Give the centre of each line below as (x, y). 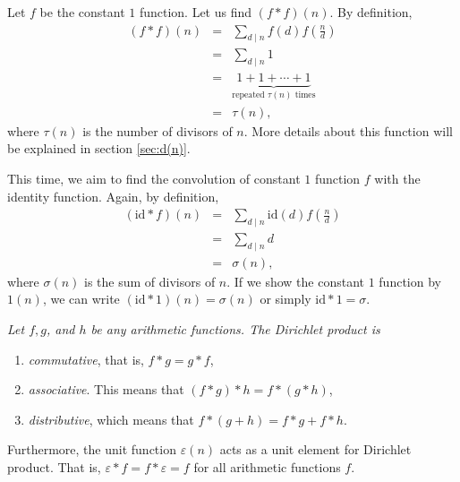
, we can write (81, 299)
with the (397, 178)
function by (410, 281)
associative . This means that (106, 389)
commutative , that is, (86, 359)
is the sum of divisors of (150, 281)
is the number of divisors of (158, 130)
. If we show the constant (295, 281)
